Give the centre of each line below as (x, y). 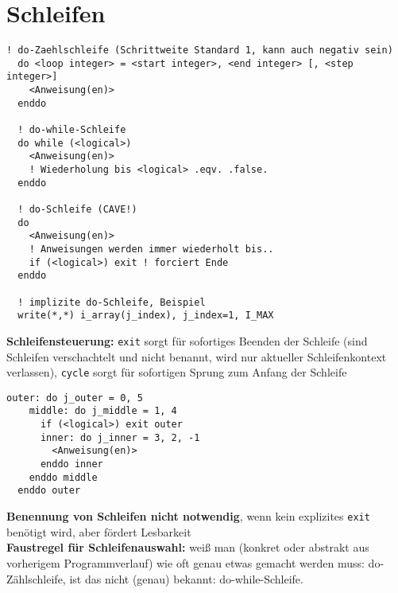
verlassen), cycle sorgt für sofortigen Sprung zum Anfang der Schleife (177, 372)
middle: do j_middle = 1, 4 (103, 411)
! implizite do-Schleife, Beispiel (112, 302)
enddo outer (49, 491)
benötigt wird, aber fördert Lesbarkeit (99, 531)
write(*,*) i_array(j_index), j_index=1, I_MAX (146, 316)
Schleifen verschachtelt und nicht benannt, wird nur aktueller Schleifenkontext (197, 356)
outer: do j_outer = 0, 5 (75, 398)
